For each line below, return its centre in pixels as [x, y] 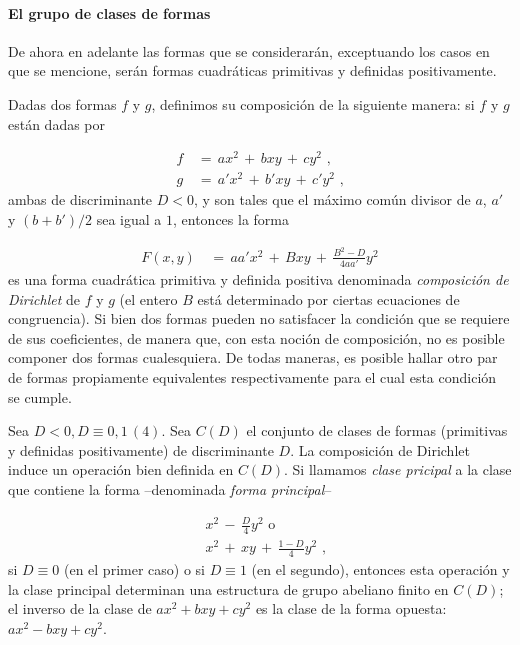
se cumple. [40, 396]
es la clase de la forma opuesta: [351, 608]
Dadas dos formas [62, 103]
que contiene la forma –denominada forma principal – [170, 488]
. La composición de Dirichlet [380, 449]
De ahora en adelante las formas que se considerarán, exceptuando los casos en [249, 50]
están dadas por [57, 123]
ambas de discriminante [80, 199]
